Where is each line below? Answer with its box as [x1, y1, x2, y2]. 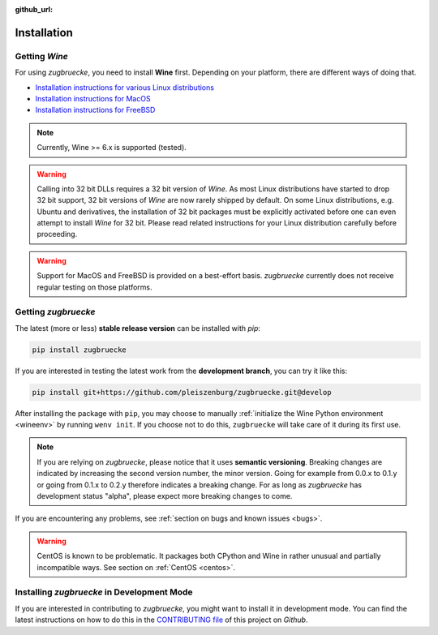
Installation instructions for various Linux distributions [35, 82, 215, 92]
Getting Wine [15, 50, 68, 62]
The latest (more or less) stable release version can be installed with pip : [15, 323, 261, 333]
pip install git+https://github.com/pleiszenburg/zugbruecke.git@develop [32, 388, 332, 397]
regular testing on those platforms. [36, 282, 153, 292]
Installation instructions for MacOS [35, 93, 151, 103]
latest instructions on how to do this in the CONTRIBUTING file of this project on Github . [15, 615, 308, 624]
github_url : [15, 5, 53, 14]
